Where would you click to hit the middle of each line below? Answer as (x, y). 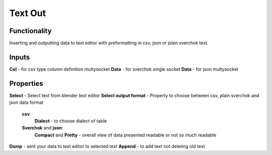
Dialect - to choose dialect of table (71, 121)
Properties (26, 84)
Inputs (20, 57)
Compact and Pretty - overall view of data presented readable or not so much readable (125, 135)
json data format (26, 102)
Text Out (28, 13)
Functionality (30, 31)
